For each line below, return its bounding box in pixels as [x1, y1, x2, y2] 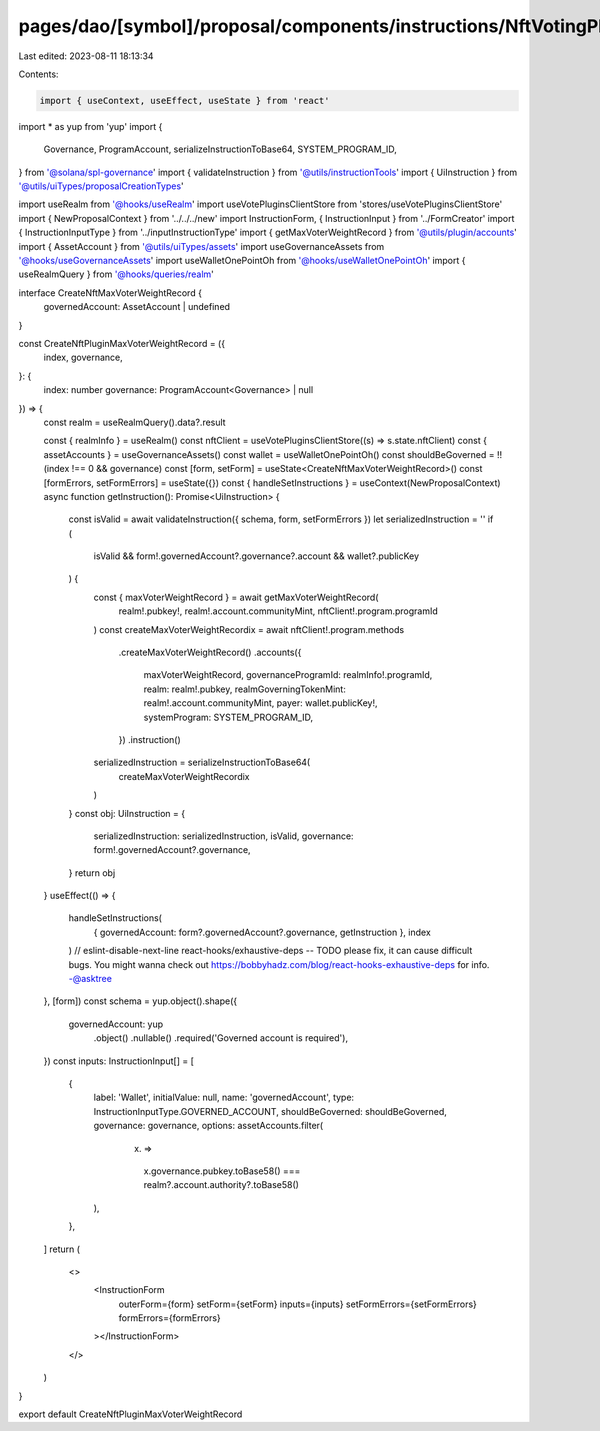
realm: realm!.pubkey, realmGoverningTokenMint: [143, 683, 347, 695]
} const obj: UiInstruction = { [68, 807, 185, 819]
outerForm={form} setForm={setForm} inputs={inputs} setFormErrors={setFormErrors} [118, 1298, 477, 1310]
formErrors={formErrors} [118, 1312, 222, 1324]
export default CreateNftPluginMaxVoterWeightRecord [18, 1408, 243, 1420]
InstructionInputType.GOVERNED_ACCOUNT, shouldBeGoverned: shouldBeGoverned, [93, 1105, 447, 1117]
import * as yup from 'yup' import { [18, 120, 163, 132]
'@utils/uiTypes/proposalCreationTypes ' [18, 180, 184, 192]
